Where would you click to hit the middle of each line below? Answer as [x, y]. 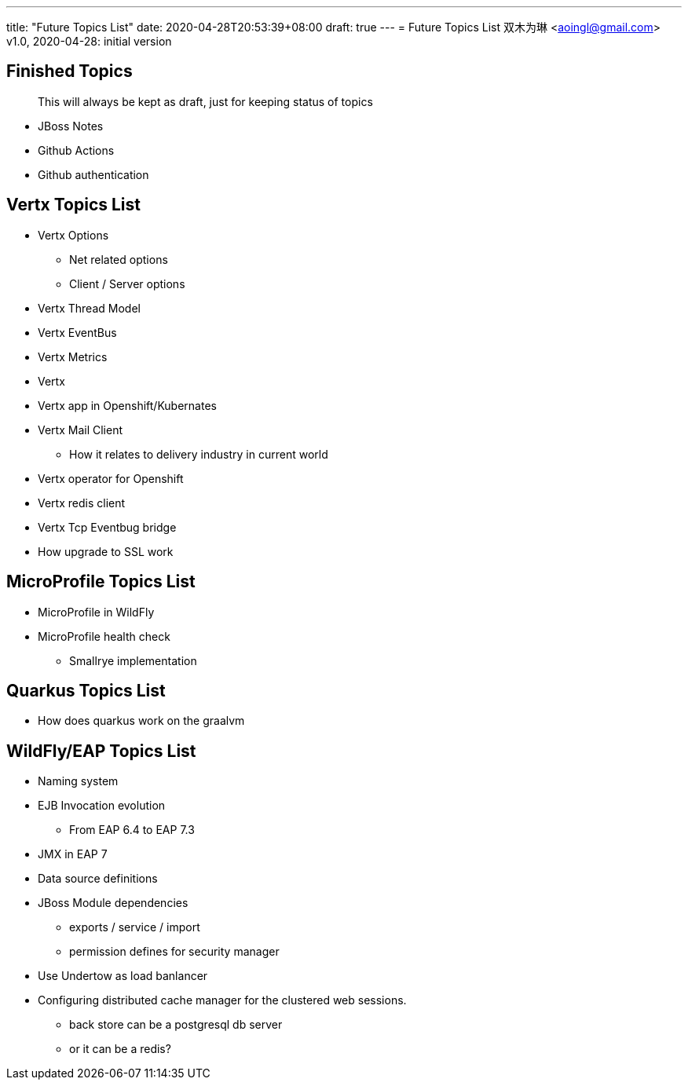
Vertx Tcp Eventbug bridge [107, 527]
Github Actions [76, 150]
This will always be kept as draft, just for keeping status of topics [205, 101]
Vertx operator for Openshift [111, 478]
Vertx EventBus [77, 332]
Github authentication [93, 174]
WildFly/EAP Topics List [101, 751]
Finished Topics [70, 71]
